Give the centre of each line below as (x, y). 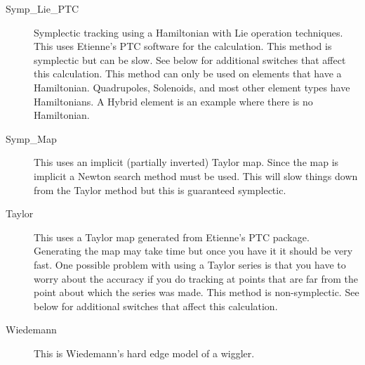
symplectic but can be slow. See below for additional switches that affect (190, 59)
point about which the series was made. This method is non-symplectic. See (197, 292)
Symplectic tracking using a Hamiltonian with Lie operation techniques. (188, 32)
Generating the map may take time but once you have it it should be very (193, 251)
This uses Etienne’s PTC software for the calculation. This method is (183, 46)
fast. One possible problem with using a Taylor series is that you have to (190, 264)
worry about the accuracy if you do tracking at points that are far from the (196, 278)
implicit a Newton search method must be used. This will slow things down (196, 175)
